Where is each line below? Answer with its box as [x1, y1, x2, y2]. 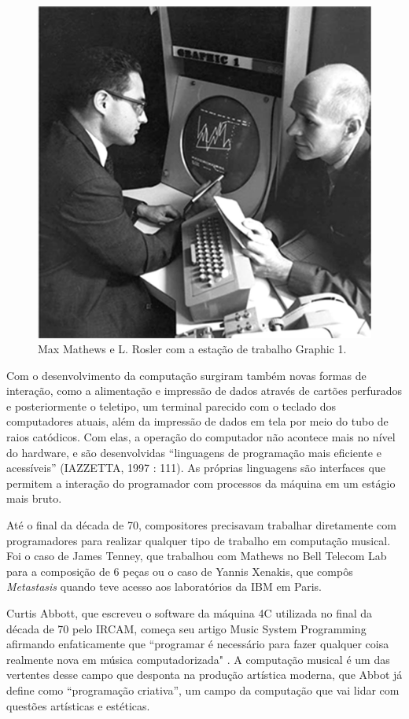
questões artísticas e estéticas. [6, 697, 150, 713]
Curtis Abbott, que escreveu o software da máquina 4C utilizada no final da [6, 605, 373, 621]
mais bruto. [6, 490, 62, 507]
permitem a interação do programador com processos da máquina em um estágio [6, 474, 396, 491]
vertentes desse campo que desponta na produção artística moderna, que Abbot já [6, 666, 403, 683]
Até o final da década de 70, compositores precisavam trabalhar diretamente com [6, 517, 396, 533]
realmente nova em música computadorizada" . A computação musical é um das [6, 651, 390, 667]
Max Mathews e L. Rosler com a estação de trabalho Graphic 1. [38, 341, 347, 357]
